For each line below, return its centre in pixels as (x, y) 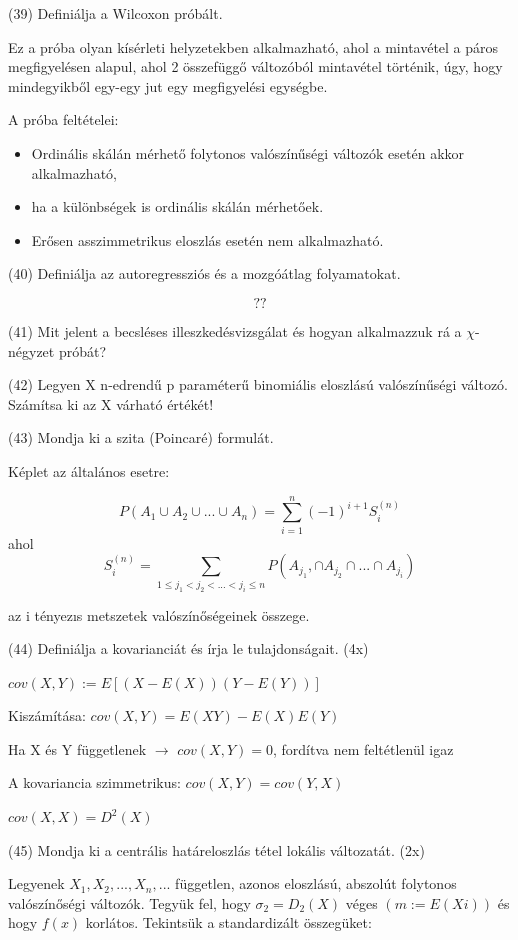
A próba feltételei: (63, 119)
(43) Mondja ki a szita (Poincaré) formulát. (141, 437)
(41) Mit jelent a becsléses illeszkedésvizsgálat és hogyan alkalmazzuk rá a (235, 330)
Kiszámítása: (47, 715)
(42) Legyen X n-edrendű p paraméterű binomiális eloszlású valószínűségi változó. (258, 384)
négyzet (31, 350)
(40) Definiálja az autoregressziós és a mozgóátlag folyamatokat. (204, 273)
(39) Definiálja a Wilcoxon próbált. (115, 13)
